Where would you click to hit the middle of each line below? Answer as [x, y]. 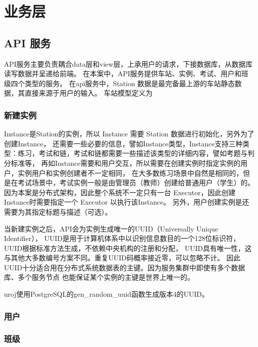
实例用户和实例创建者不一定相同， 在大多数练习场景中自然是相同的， [130, 173]
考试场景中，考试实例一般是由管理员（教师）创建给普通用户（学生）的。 [136, 182]
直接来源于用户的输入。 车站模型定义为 [88, 93]
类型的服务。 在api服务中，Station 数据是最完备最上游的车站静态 [130, 83]
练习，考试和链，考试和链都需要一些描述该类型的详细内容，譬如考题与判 [136, 153]
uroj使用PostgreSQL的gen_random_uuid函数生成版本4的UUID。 [106, 294]
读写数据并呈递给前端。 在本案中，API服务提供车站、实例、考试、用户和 [123, 73]
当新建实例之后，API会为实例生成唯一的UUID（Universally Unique [111, 228]
